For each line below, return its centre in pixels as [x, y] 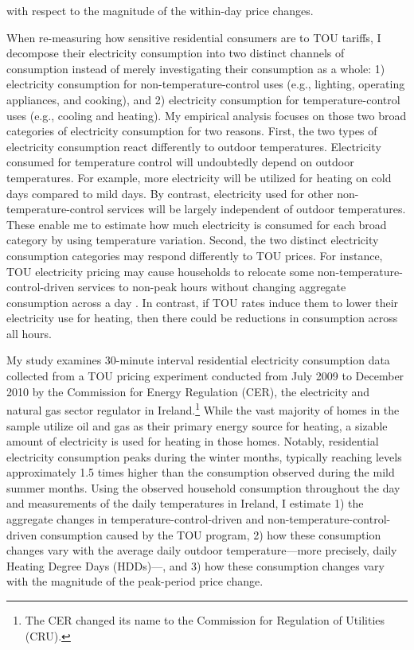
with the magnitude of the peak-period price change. [135, 581]
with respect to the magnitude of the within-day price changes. [160, 10]
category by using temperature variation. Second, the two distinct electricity [193, 240]
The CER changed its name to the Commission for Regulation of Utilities [205, 620]
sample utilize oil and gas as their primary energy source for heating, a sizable [197, 425]
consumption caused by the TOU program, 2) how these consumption [211, 534]
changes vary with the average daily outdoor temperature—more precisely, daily [202, 550]
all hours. [29, 333]
